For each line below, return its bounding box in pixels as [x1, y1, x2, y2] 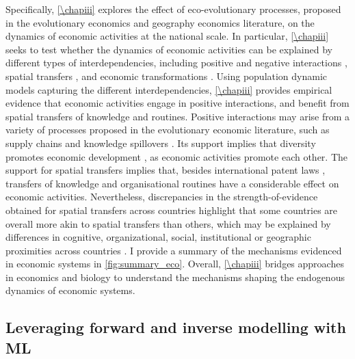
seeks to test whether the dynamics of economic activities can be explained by [5, 42, 332, 56]
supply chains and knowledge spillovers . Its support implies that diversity [5, 135, 316, 150]
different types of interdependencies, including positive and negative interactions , [5, 55, 347, 70]
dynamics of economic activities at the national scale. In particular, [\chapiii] [5, 29, 329, 43]
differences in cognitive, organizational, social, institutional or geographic [5, 230, 311, 244]
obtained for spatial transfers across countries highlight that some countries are [5, 202, 338, 217]
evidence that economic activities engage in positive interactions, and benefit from [5, 96, 350, 110]
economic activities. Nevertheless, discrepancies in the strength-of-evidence [5, 189, 318, 204]
